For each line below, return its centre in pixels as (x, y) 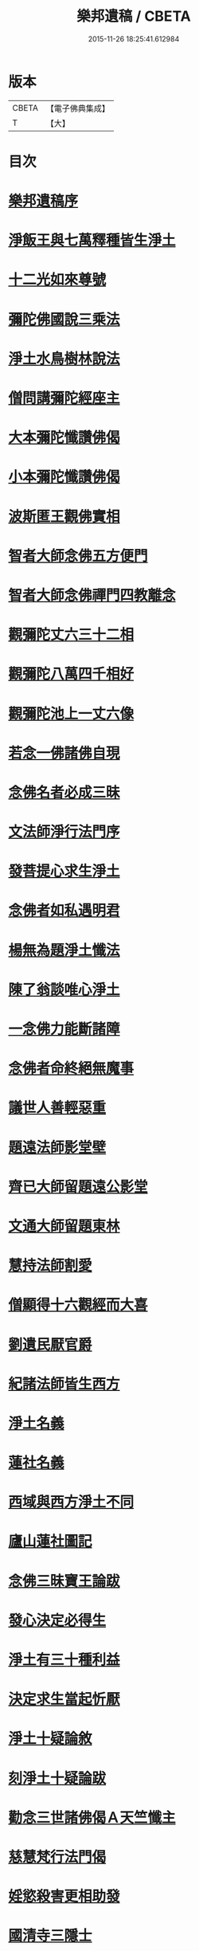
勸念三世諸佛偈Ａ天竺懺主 (92, 1818)
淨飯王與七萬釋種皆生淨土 (92, 241)
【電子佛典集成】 (78, 108)
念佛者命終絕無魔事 (71, 1069)
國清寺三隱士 (51, 1936)
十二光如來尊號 (57, 280)
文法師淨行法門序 (64, 832)
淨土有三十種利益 (64, 1660)
